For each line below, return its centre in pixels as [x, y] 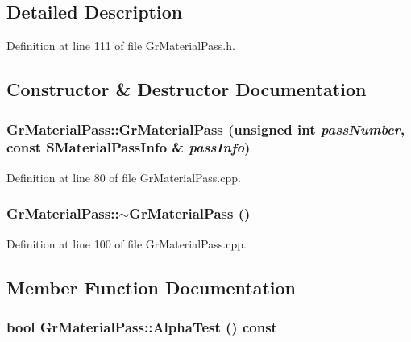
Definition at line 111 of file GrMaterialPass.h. [121, 46]
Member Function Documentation [152, 287]
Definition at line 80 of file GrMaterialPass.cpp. [124, 177]
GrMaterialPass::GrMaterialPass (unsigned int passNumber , [206, 129]
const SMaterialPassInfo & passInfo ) [129, 147]
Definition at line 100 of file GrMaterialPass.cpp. [127, 243]
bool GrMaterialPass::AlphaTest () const [142, 326]
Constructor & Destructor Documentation [187, 89]
